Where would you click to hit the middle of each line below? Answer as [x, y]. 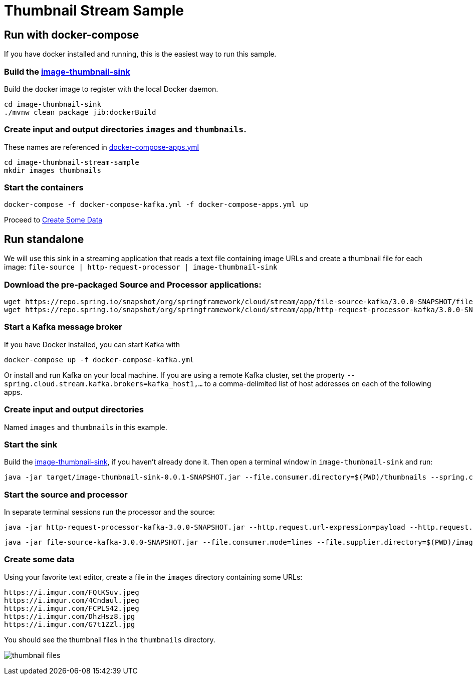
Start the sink [31, 444]
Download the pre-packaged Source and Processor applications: [133, 284]
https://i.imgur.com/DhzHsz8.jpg [70, 616]
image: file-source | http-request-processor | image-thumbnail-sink [141, 267]
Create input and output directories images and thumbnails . [125, 130]
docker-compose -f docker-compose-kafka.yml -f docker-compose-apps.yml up [156, 205]
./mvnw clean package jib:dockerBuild [80, 112]
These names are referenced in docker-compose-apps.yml [101, 147]
